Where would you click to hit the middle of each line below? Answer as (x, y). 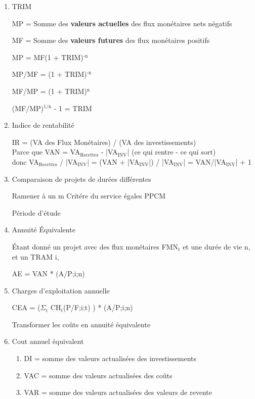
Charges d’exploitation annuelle (61, 290)
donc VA (25, 161)
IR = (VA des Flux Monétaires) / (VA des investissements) (104, 142)
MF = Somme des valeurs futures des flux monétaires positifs (111, 40)
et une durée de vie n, (217, 246)
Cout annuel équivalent (48, 341)
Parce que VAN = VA (46, 152)
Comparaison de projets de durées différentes (81, 179)
